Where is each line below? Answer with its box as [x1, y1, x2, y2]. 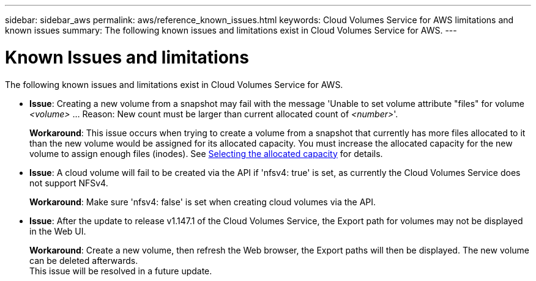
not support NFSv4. [29, 177, 108, 188]
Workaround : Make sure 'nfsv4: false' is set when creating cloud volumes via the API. [29, 196, 376, 207]
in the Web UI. [29, 225, 86, 236]
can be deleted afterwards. [29, 255, 138, 266]
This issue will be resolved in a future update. [29, 265, 212, 276]
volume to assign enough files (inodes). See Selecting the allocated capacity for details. [29, 148, 383, 159]
